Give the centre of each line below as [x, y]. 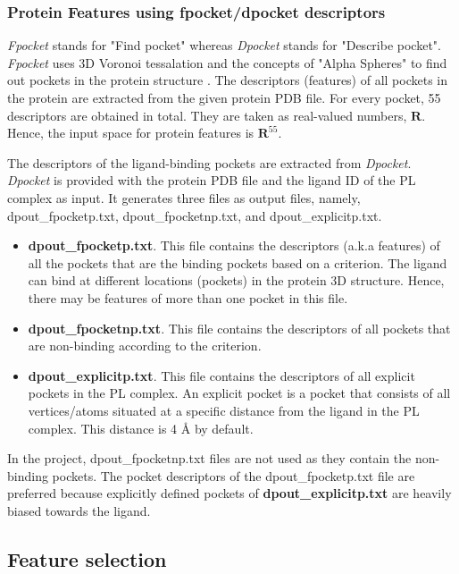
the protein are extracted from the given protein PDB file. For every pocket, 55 [224, 97]
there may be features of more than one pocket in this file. [188, 297]
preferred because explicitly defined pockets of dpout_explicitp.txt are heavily [229, 493]
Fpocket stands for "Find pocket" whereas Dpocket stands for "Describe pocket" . [224, 45]
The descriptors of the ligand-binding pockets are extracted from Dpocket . [209, 162]
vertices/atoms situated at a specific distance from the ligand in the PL [224, 410]
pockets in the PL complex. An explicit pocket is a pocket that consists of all [239, 393]
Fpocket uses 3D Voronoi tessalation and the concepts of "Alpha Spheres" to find [227, 62]
